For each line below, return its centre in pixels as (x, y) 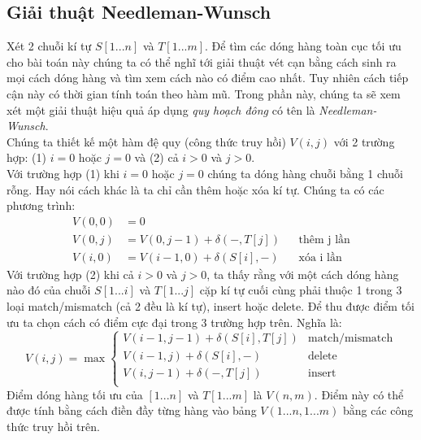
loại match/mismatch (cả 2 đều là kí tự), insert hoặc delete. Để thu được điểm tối (211, 306)
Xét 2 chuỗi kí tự (49, 46)
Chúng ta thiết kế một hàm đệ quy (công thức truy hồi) (146, 141)
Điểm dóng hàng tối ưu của (75, 394)
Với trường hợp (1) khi (63, 173)
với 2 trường (364, 141)
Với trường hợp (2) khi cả (70, 274)
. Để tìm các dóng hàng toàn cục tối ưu (303, 46)
